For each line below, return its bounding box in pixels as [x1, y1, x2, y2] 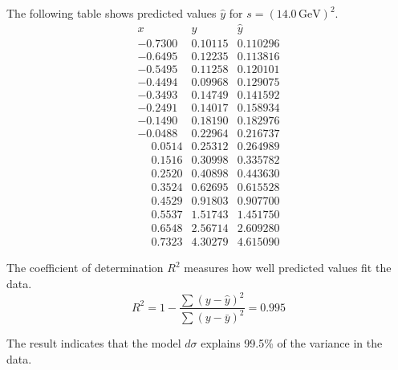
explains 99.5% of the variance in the [201, 335, 383, 352]
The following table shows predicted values [6, 5, 217, 21]
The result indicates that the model [6, 335, 181, 352]
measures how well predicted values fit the [184, 259, 392, 276]
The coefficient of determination [6, 259, 164, 276]
